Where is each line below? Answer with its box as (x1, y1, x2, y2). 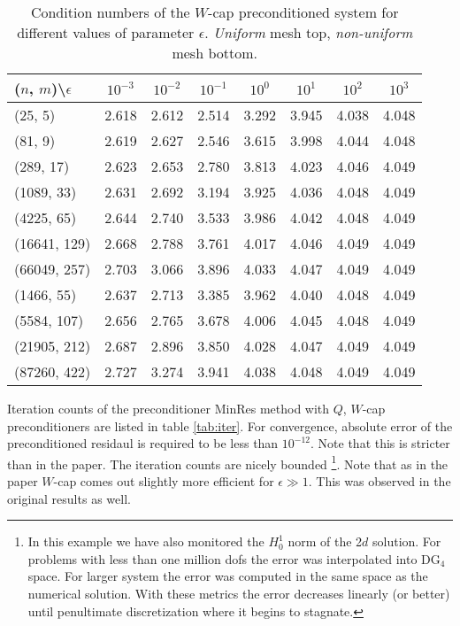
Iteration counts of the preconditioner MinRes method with (7, 399, 330, 417)
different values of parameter (17, 22, 195, 43)
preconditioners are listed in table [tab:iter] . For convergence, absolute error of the (7, 416, 453, 435)
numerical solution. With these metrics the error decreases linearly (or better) (27, 584, 450, 602)
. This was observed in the (308, 472, 451, 491)
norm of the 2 (287, 532, 363, 551)
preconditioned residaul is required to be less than (7, 434, 279, 452)
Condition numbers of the (30, 2, 190, 22)
